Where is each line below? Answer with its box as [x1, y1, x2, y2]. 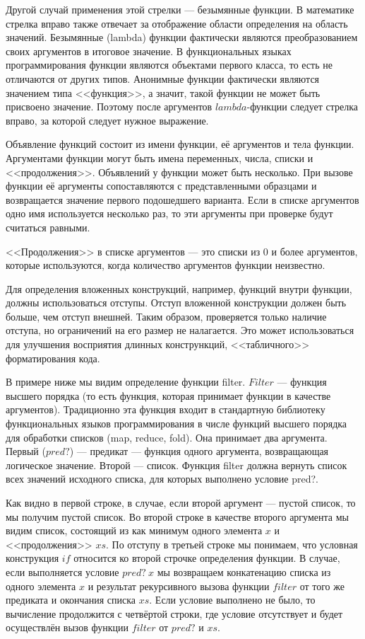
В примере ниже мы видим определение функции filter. [6, 374, 246, 389]
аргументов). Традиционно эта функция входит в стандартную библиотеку [6, 402, 325, 417]
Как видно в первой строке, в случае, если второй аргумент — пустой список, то [6, 495, 356, 510]
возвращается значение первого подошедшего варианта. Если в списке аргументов [6, 192, 359, 207]
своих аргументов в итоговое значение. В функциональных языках [6, 43, 292, 58]
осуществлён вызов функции [6, 620, 129, 635]
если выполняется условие [6, 564, 119, 579]
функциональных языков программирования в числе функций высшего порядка [6, 416, 347, 431]
